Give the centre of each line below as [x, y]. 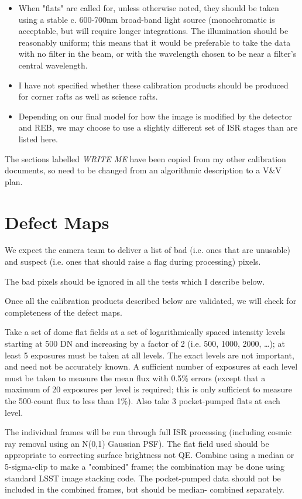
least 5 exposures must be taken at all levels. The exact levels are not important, [150, 355]
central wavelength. [53, 65]
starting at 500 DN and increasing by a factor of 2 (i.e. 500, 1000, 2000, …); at [145, 343]
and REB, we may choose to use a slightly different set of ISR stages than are [158, 127]
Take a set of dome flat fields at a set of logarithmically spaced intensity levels [145, 332]
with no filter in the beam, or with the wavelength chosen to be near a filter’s [157, 54]
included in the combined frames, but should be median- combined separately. [145, 489]
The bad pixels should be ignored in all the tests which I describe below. [135, 281]
